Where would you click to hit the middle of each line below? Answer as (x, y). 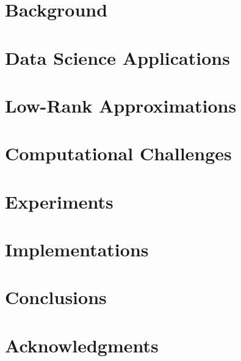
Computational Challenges (118, 153)
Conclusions (56, 297)
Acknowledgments (82, 345)
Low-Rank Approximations (121, 105)
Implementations (77, 249)
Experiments (59, 201)
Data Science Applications (117, 57)
